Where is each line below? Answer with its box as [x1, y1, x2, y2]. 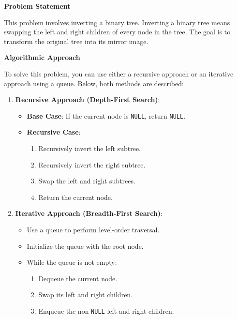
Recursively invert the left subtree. [38, 143, 141, 153]
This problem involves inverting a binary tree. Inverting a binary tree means [4, 17, 230, 27]
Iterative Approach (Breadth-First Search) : [15, 208, 163, 218]
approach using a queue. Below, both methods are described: [4, 78, 184, 88]
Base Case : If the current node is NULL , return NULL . [27, 110, 186, 121]
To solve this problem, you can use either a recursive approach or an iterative [4, 68, 234, 78]
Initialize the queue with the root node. [27, 241, 144, 251]
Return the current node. [38, 192, 113, 202]
